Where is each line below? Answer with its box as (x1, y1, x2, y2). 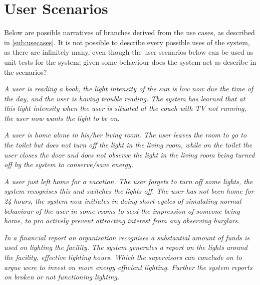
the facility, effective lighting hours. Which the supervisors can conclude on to (4, 252, 242, 262)
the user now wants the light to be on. (4, 112, 120, 123)
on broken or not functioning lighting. (4, 271, 120, 282)
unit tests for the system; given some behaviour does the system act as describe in (4, 56, 256, 67)
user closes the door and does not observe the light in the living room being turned (4, 149, 255, 160)
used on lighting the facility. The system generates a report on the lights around (4, 242, 247, 252)
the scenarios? (4, 66, 47, 77)
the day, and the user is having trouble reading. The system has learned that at (4, 93, 245, 103)
